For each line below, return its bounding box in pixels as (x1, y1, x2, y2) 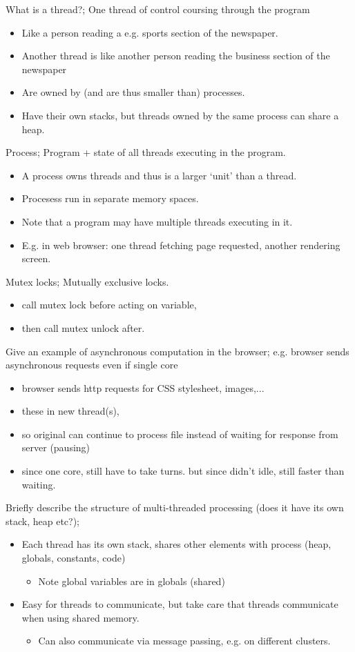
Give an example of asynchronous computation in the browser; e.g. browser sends (6, 344, 349, 358)
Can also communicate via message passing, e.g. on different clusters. (38, 633, 331, 648)
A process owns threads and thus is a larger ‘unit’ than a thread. (21, 168, 297, 182)
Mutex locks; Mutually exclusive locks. (6, 274, 169, 288)
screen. (21, 251, 51, 266)
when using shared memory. (21, 610, 140, 624)
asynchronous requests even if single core (6, 357, 178, 372)
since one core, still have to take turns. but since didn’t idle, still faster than (21, 464, 345, 478)
